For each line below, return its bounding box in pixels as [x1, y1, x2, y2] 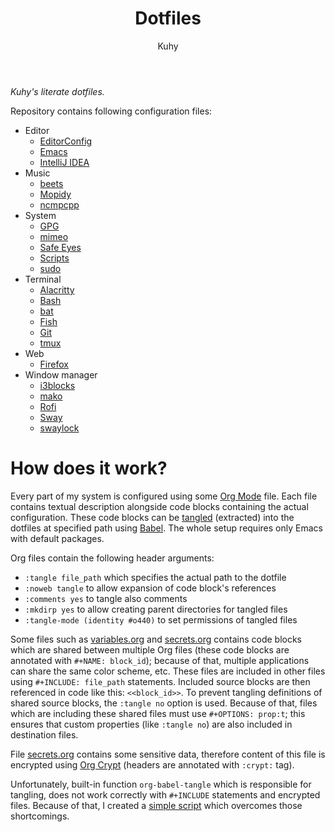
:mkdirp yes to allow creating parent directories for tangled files [24, 603, 288, 615]
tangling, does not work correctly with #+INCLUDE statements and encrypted [10, 788, 321, 801]
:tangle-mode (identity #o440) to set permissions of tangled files [24, 613, 298, 626]
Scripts [39, 252, 70, 264]
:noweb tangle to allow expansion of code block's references [24, 582, 277, 594]
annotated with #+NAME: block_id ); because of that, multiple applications [10, 654, 310, 666]
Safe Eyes [39, 241, 82, 253]
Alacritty [39, 283, 75, 296]
